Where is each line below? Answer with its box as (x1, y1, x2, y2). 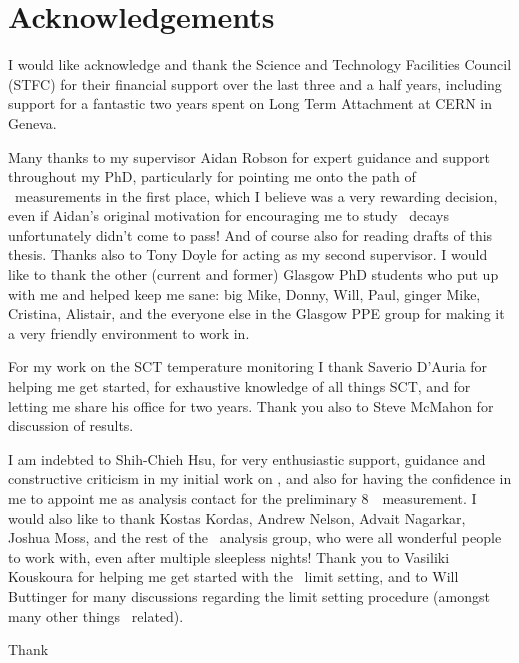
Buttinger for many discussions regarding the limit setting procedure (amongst (8, 585, 490, 606)
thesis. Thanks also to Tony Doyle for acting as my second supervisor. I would (8, 244, 488, 265)
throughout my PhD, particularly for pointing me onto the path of (8, 166, 416, 187)
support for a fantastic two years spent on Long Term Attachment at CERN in (8, 93, 493, 114)
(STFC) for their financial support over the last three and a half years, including (8, 73, 502, 94)
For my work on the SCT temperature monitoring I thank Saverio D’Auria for (8, 356, 488, 377)
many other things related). (8, 605, 184, 626)
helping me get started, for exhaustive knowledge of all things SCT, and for (8, 376, 471, 397)
